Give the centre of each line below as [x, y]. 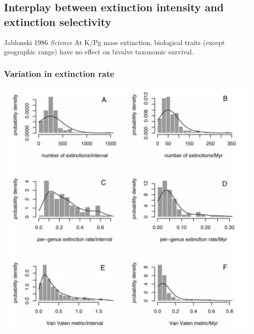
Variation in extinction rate [59, 73]
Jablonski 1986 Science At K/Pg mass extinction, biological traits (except [115, 42]
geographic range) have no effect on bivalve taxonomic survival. [99, 52]
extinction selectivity [58, 21]
